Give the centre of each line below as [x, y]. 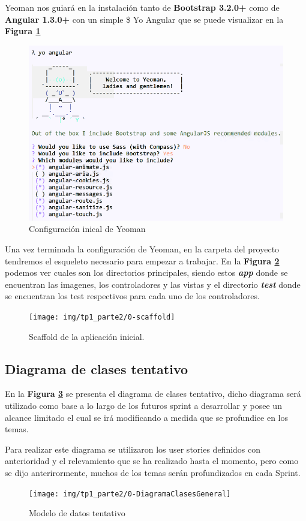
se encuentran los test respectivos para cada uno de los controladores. [132, 296]
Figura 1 [23, 31]
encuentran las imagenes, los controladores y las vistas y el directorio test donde [153, 284]
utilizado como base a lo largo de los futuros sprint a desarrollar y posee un [143, 405]
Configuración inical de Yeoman [87, 229]
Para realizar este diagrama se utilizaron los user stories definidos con [133, 449]
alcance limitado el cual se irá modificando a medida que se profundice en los [147, 417]
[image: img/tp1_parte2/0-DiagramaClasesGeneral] [130, 494]
